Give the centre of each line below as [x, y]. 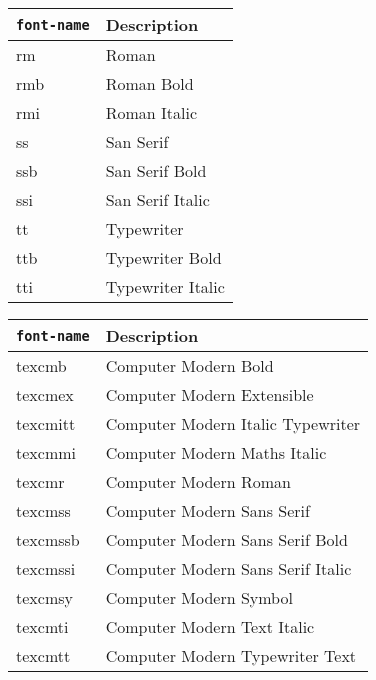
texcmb [41, 365]
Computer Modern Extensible [209, 394]
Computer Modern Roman [198, 481]
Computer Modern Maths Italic [216, 452]
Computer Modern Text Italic [210, 626]
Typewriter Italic [165, 286]
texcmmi [46, 452]
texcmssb [48, 539]
